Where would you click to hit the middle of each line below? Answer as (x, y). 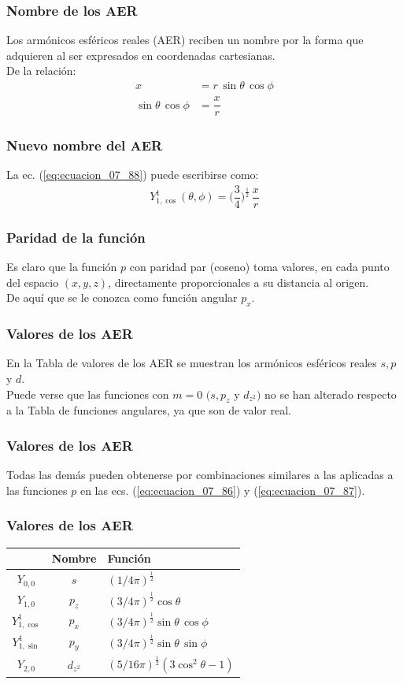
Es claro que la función (62, 267)
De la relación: (41, 71)
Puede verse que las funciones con (88, 394)
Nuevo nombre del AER (85, 145)
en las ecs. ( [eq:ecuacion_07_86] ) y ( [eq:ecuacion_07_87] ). (222, 490)
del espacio (33, 282)
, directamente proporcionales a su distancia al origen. (238, 282)
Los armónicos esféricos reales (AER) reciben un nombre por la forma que (185, 40)
